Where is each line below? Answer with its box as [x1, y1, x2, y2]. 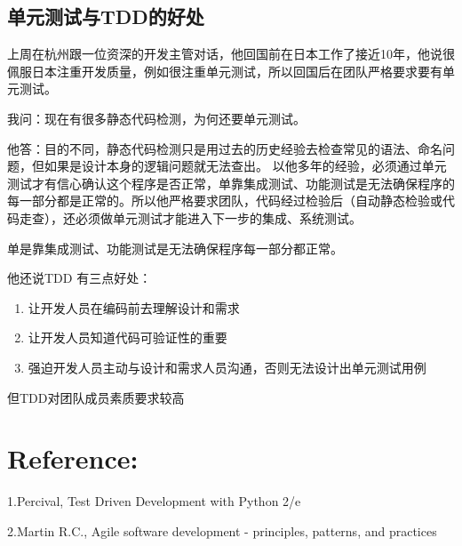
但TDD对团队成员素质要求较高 [7, 388, 185, 406]
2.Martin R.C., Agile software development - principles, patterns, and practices [7, 521, 437, 540]
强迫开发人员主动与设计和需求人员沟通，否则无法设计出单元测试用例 [28, 357, 426, 376]
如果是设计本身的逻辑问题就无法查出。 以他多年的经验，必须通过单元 [44, 157, 447, 175]
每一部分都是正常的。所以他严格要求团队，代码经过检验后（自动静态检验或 [7, 191, 442, 210]
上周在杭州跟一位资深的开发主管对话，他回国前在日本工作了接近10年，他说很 [7, 44, 455, 63]
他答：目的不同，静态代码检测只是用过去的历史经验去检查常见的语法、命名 [7, 139, 442, 157]
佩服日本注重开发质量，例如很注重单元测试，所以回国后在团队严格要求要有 [7, 61, 442, 80]
